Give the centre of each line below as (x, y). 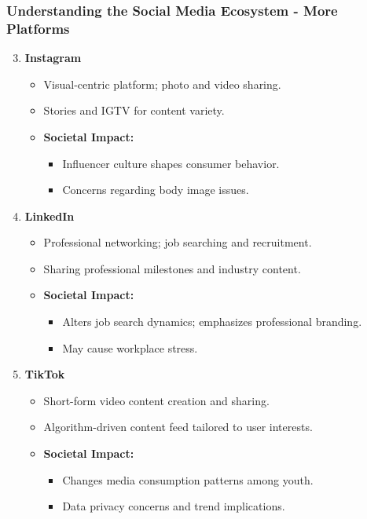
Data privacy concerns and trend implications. (174, 506)
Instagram (53, 58)
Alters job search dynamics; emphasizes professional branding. (212, 322)
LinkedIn (50, 216)
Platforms (38, 28)
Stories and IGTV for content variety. (134, 110)
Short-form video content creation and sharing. (156, 400)
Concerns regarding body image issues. (156, 190)
